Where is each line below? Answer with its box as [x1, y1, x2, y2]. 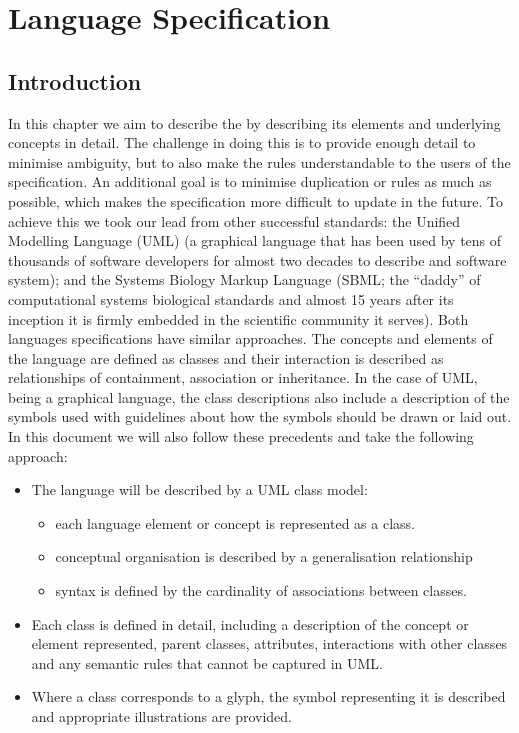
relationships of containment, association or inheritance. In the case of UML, [8, 367, 478, 388]
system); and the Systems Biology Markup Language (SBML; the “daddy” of [8, 269, 481, 290]
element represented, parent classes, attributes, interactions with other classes [31, 633, 508, 654]
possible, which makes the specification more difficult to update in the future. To [8, 190, 504, 211]
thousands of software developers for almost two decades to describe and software [8, 249, 507, 270]
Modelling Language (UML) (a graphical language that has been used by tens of [8, 230, 502, 251]
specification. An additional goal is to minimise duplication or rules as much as [8, 171, 492, 192]
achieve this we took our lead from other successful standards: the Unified [8, 210, 461, 231]
